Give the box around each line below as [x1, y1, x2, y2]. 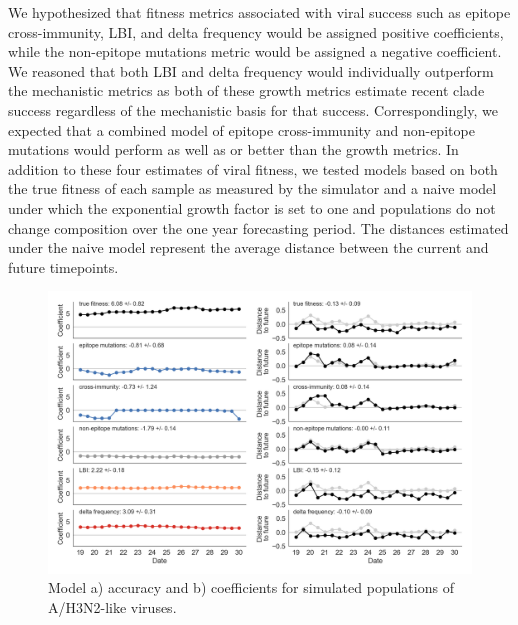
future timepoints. [8, 256, 119, 277]
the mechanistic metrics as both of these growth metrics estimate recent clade [8, 80, 485, 101]
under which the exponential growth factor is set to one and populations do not [8, 197, 496, 218]
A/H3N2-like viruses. [48, 596, 177, 617]
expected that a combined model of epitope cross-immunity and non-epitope [8, 119, 475, 140]
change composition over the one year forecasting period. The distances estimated [8, 217, 509, 238]
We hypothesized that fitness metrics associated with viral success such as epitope [8, 2, 511, 22]
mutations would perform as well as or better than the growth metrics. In [8, 139, 459, 160]
